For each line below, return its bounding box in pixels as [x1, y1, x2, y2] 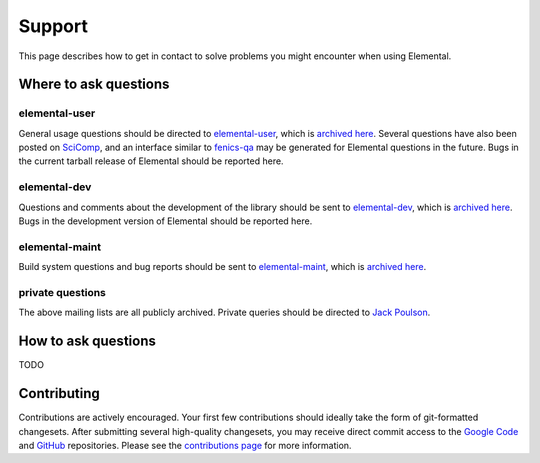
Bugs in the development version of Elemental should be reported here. [18, 215, 313, 227]
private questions [18, 285, 107, 299]
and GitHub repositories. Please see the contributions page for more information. [18, 439, 352, 451]
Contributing [18, 385, 100, 402]
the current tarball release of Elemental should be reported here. [18, 155, 284, 167]
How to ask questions [18, 333, 157, 350]
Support [18, 15, 89, 37]
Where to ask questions [18, 76, 170, 93]
